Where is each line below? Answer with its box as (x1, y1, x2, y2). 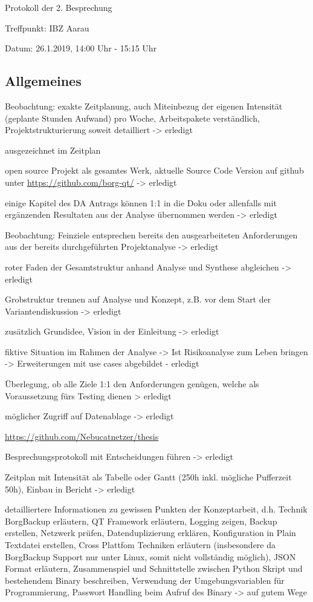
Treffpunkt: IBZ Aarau (5, 21, 89, 34)
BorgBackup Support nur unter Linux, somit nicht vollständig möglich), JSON (5, 550, 296, 563)
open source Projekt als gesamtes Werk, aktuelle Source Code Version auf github (5, 164, 304, 177)
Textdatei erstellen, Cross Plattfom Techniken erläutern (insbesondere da (5, 538, 276, 551)
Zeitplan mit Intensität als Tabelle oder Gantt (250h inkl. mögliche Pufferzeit (5, 471, 292, 483)
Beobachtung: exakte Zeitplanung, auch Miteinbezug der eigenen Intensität (5, 99, 283, 112)
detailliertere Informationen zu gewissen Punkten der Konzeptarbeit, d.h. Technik (5, 503, 308, 515)
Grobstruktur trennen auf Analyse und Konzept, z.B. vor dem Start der (5, 293, 271, 306)
